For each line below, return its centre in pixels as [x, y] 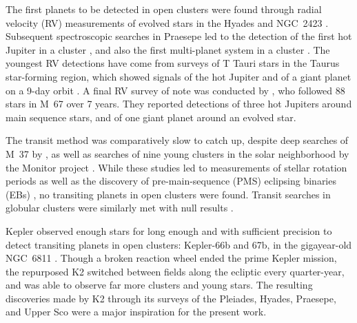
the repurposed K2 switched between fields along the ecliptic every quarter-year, [175, 271]
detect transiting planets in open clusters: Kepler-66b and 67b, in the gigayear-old [179, 244]
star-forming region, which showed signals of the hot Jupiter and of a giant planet [178, 76]
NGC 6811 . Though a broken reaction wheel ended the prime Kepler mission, [171, 258]
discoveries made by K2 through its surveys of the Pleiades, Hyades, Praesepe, [171, 298]
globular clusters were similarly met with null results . [120, 208]
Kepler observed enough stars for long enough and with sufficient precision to [169, 230]
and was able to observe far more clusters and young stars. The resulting [159, 285]
